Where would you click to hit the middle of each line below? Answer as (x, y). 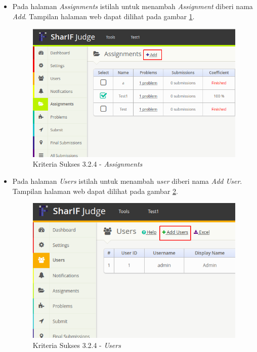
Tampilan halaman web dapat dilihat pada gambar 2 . (95, 191)
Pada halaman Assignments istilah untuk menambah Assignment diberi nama (133, 6)
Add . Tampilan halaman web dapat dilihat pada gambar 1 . (103, 16)
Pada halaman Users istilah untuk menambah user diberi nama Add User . (127, 181)
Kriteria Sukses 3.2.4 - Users (77, 345)
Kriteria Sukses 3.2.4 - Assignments (88, 164)
